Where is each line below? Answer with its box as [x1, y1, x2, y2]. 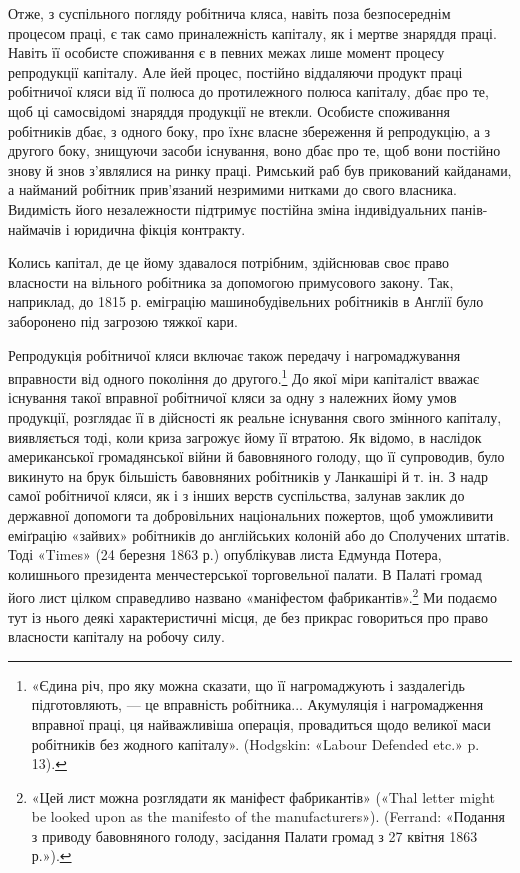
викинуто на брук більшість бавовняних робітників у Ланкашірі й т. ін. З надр [8, 465, 488, 486]
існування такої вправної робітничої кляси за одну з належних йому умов [8, 387, 457, 408]
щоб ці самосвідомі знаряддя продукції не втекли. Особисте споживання [8, 100, 450, 121]
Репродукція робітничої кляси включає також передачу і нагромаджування [8, 344, 461, 365]
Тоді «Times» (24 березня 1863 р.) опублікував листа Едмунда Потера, [8, 544, 442, 565]
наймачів [8, 218, 62, 239]
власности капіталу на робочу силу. [8, 626, 225, 647]
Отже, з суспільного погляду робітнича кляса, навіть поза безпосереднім [8, 3, 451, 23]
